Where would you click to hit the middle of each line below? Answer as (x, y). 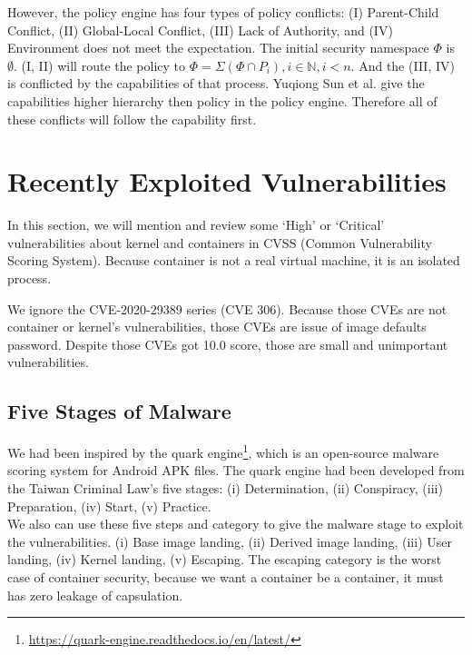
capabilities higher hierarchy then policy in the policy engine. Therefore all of (222, 100)
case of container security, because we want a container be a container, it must (226, 577)
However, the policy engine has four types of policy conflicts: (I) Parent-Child (223, 12)
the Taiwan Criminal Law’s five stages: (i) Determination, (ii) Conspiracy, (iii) (225, 488)
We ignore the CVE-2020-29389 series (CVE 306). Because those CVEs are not (227, 308)
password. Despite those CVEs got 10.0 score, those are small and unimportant (228, 344)
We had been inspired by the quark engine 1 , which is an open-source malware (223, 451)
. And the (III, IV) (403, 65)
